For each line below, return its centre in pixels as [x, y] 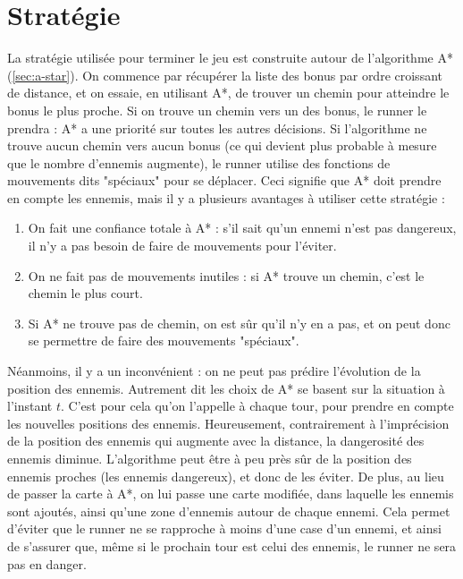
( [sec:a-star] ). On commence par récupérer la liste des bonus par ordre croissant [225, 75]
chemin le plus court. [85, 293]
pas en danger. [47, 563]
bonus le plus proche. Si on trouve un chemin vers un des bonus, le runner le [217, 110]
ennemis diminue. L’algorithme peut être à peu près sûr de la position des [210, 458]
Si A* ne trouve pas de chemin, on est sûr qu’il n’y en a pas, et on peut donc [239, 323]
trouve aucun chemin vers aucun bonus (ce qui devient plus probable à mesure [222, 145]
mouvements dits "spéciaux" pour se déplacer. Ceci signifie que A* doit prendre [224, 180]
